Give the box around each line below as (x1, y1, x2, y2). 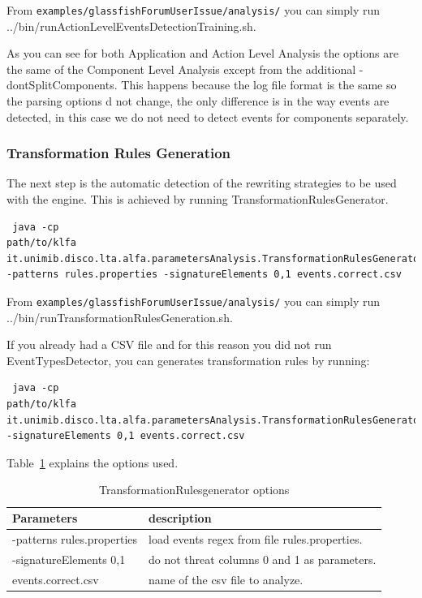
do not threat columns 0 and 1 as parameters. (149, 550, 377, 567)
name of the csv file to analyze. (149, 570, 304, 587)
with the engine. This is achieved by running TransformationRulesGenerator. (6, 191, 389, 208)
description (149, 510, 212, 526)
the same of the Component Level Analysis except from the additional (6, 60, 356, 77)
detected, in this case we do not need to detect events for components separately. (6, 108, 409, 125)
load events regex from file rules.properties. (149, 530, 363, 547)
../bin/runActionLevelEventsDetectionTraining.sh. (6, 17, 256, 34)
